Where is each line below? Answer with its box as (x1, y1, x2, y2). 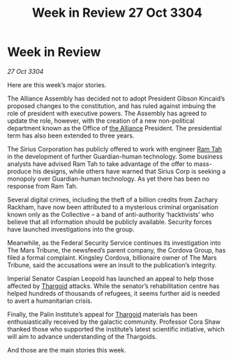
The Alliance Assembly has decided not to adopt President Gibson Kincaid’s (7, 94, 225, 103)
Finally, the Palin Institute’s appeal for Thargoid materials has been (7, 310, 197, 318)
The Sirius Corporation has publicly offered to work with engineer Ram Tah (7, 144, 223, 153)
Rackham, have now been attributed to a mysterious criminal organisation (7, 202, 218, 211)
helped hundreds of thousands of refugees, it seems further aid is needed (7, 289, 220, 297)
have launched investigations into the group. (7, 225, 135, 233)
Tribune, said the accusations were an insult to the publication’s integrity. (7, 260, 217, 269)
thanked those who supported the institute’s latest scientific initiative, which (7, 324, 225, 333)
